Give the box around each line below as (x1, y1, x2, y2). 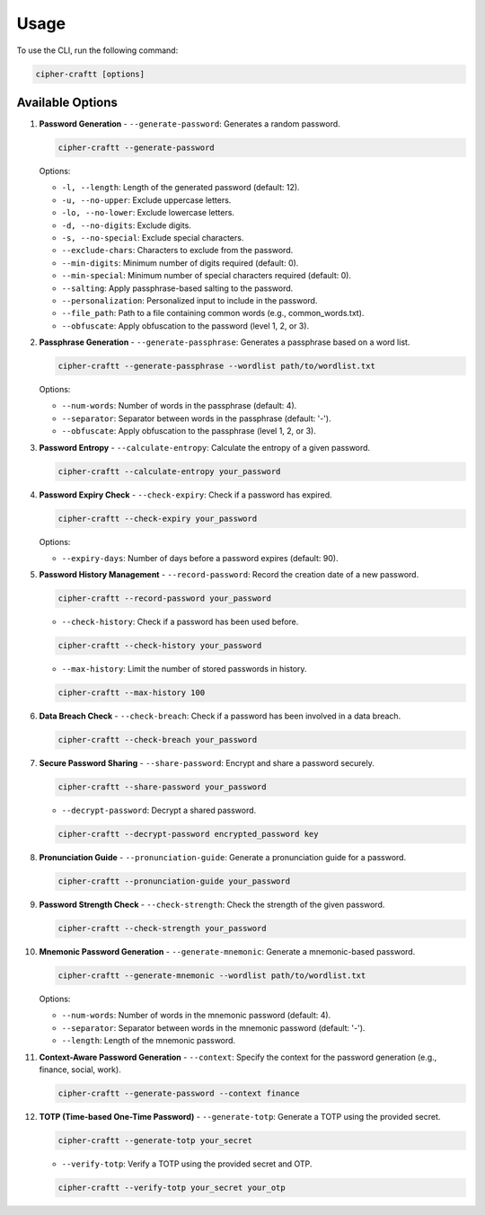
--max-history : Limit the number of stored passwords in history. (61, 664, 307, 674)
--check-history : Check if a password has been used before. (61, 616, 299, 628)
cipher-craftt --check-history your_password (57, 640, 262, 651)
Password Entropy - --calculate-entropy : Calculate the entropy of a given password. (39, 442, 371, 453)
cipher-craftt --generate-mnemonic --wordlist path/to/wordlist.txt (57, 971, 366, 981)
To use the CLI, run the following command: (16, 45, 179, 56)
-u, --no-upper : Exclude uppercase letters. (61, 194, 232, 206)
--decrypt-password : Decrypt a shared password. (61, 805, 257, 816)
